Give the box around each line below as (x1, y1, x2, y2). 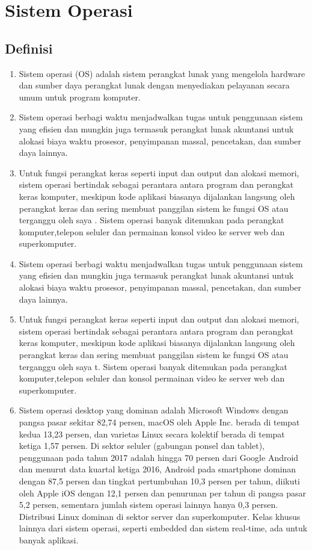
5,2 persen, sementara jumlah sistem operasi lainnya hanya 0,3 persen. (19, 498, 278, 511)
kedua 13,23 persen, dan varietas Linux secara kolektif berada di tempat (19, 427, 285, 440)
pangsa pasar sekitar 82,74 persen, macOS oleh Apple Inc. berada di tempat (19, 416, 300, 428)
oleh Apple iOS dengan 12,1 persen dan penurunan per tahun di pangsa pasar (19, 486, 307, 499)
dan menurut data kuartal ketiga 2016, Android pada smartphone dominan (19, 463, 296, 475)
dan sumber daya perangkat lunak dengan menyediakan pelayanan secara (19, 79, 290, 91)
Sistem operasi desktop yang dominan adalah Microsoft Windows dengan (19, 404, 289, 416)
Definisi (5, 39, 53, 57)
